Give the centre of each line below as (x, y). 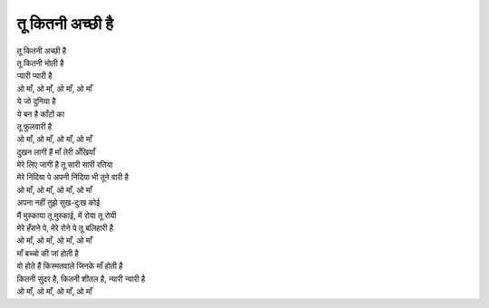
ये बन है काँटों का (41, 114)
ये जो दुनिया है (36, 101)
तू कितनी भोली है (40, 63)
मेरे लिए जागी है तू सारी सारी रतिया (65, 165)
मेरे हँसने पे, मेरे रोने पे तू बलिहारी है (65, 228)
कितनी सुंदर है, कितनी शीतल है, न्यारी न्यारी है (81, 279)
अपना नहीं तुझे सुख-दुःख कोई (58, 203)
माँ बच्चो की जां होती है (48, 253)
